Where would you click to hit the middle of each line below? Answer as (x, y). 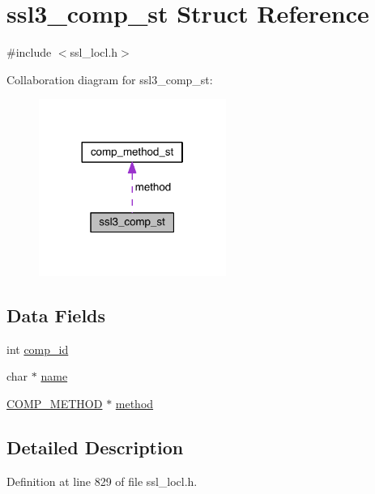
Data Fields (56, 315)
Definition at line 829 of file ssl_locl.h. (102, 481)
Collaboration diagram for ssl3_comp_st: (110, 79)
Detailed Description (95, 447)
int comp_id (38, 349)
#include (29, 52)
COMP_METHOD (55, 403)
